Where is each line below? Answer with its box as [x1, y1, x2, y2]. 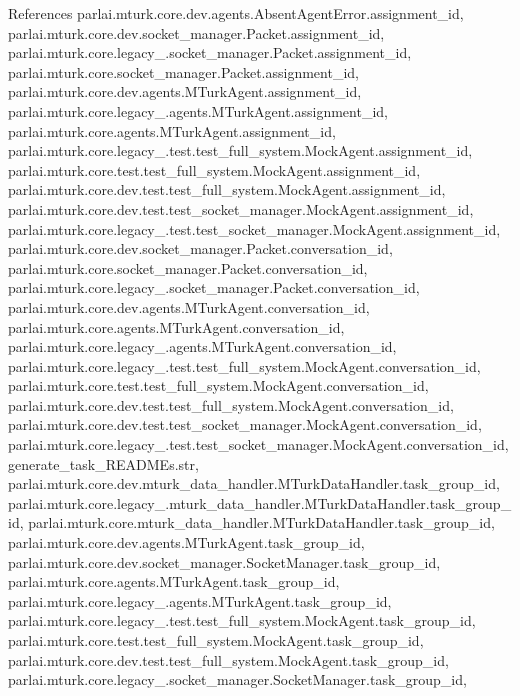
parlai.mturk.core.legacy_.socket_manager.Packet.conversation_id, [8, 277, 420, 298]
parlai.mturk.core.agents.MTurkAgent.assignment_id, [8, 120, 336, 141]
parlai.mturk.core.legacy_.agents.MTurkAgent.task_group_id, [8, 590, 392, 611]
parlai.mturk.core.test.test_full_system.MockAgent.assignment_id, [8, 159, 421, 180]
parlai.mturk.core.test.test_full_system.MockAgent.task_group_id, [8, 630, 424, 650]
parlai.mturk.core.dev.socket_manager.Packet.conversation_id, [8, 238, 393, 259]
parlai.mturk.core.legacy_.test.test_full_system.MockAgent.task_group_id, [8, 610, 476, 631]
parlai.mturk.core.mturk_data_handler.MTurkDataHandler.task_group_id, [28, 512, 495, 533]
